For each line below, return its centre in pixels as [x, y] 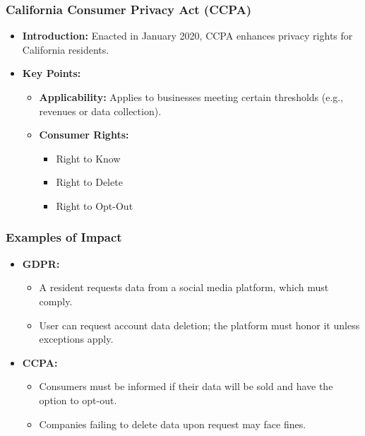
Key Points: [52, 73]
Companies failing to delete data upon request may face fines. [173, 424]
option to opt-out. [78, 400]
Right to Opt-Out [95, 205]
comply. [56, 301]
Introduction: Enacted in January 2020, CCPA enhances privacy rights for [187, 36]
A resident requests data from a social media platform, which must [184, 287]
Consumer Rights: [84, 135]
